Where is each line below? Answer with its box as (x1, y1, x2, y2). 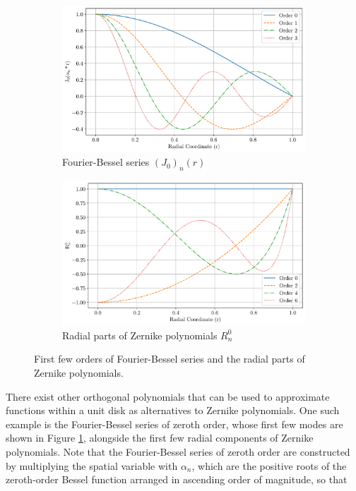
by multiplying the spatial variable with (6, 458, 178, 473)
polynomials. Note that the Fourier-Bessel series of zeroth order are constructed (6, 444, 350, 459)
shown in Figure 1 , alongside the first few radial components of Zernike (6, 430, 314, 445)
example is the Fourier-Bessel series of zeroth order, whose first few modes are (6, 416, 343, 431)
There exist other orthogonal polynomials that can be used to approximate (6, 389, 330, 404)
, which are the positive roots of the (191, 458, 347, 473)
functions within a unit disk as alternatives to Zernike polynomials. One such (6, 403, 340, 418)
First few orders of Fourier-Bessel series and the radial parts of (34, 351, 305, 366)
